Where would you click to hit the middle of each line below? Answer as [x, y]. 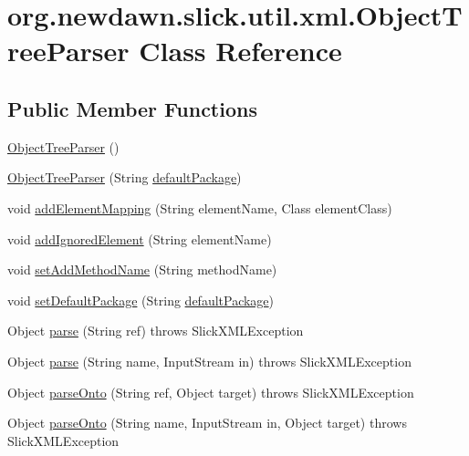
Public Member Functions [132, 108]
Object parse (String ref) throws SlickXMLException [156, 331]
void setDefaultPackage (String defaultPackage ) [141, 300]
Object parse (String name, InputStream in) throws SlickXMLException [209, 361]
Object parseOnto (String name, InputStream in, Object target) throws [207, 423]
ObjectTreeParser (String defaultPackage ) [125, 177]
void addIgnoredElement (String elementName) [140, 238]
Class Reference [240, 51]
